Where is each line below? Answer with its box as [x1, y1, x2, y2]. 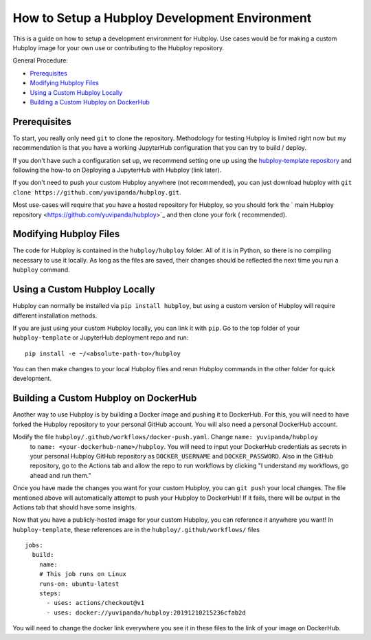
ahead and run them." [30, 471, 91, 479]
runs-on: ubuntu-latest [38, 580, 120, 588]
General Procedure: [12, 56, 69, 65]
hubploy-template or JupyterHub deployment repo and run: [12, 333, 189, 342]
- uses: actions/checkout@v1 [46, 599, 145, 607]
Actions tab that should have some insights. [12, 503, 137, 511]
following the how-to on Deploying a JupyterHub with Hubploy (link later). [12, 166, 222, 174]
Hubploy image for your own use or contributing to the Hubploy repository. [12, 43, 225, 52]
